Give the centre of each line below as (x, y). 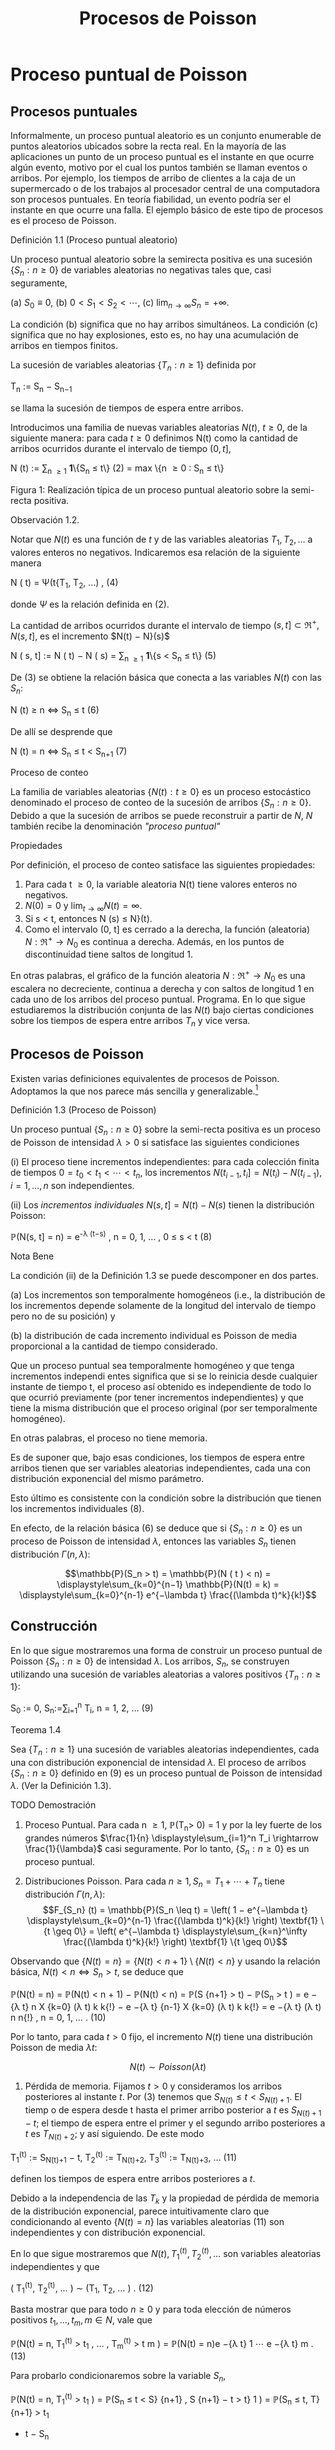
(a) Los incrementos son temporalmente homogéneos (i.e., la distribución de (168, 1295)
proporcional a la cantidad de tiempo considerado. (114, 1346)
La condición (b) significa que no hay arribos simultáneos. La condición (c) (164, 324)
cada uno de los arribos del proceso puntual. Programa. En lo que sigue (158, 999)
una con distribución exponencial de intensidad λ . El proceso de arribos (158, 1762)
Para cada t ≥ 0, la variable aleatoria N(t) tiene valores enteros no (161, 884)
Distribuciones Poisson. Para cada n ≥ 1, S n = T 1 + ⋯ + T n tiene (155, 1882)
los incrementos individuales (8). (77, 1509)
